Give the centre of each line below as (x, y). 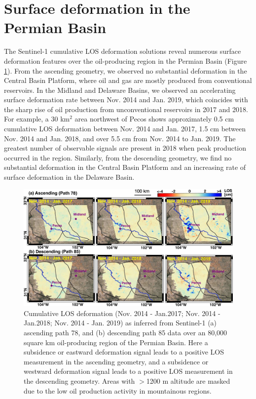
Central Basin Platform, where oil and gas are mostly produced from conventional (128, 80)
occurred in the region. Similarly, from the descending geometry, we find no (118, 157)
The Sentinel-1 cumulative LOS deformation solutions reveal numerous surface (123, 51)
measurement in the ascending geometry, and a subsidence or (116, 361)
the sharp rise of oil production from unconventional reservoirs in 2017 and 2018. (126, 109)
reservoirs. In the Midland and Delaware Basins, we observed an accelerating (120, 90)
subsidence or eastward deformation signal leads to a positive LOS (124, 352)
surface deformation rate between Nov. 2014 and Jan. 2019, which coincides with (126, 100)
